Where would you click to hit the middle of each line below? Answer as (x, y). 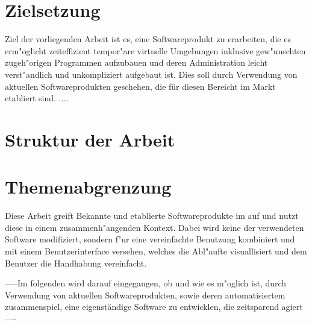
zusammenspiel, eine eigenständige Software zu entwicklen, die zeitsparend (142, 307)
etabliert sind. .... (37, 98)
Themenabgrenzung (88, 187)
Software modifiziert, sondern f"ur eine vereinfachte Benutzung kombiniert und (150, 239)
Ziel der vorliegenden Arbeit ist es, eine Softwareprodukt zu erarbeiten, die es (148, 39)
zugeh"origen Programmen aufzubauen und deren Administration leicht (136, 62)
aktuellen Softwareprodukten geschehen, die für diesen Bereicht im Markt (140, 86)
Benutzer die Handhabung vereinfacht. (76, 263)
